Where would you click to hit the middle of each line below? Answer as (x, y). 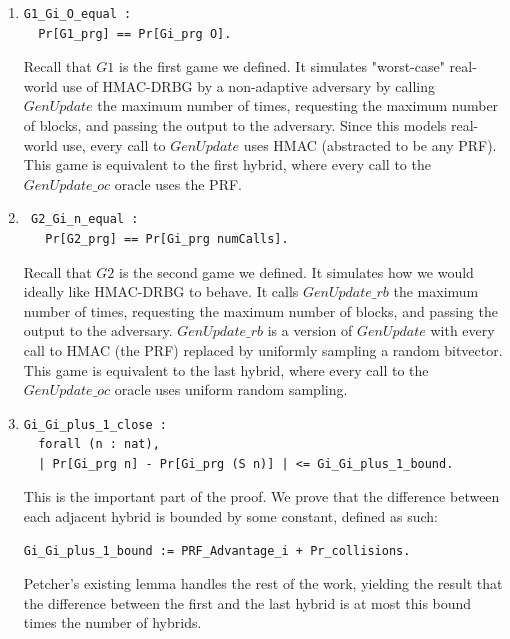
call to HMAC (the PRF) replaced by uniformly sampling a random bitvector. (263, 349)
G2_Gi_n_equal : (84, 219)
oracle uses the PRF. (178, 183)
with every (462, 330)
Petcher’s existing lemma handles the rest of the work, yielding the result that (263, 583)
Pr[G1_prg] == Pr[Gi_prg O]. (135, 33)
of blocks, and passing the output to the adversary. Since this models (235, 124)
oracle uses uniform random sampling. (231, 389)
